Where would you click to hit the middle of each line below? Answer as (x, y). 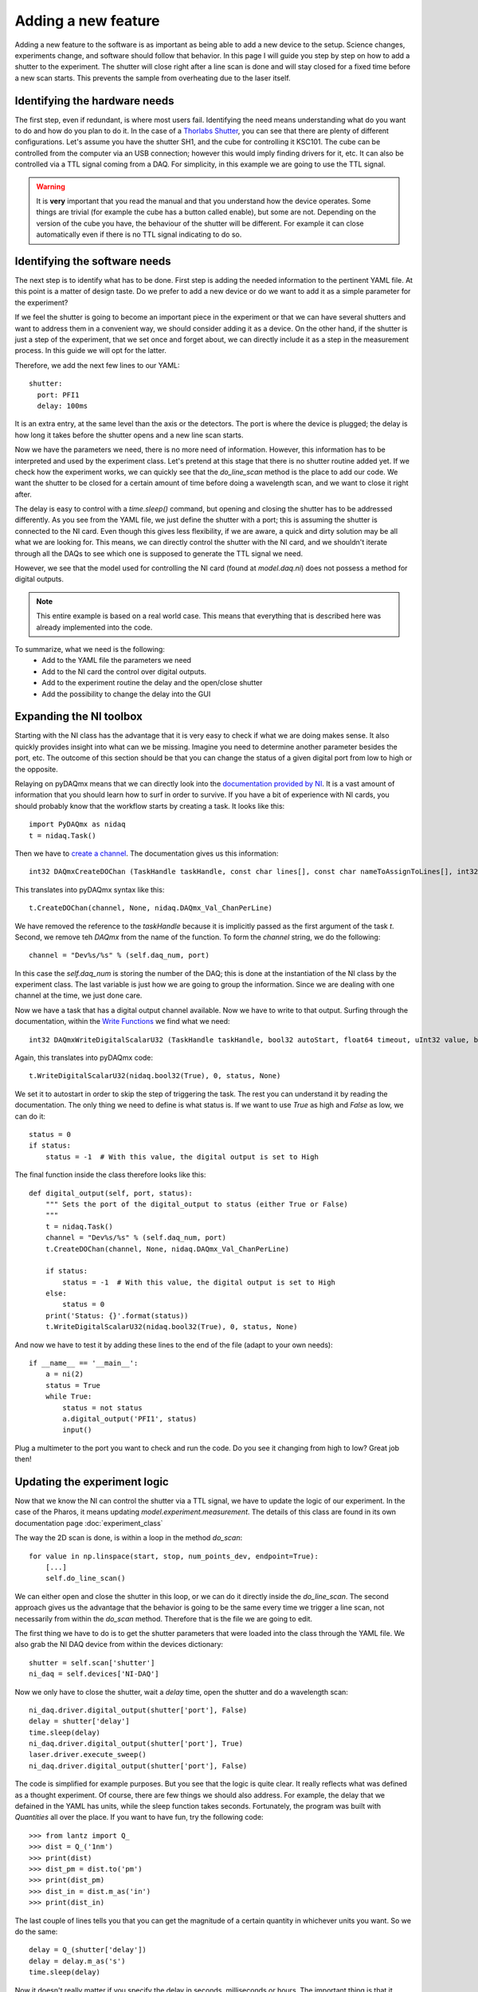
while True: (69, 1397)
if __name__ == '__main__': (84, 1363)
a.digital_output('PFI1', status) (130, 1419)
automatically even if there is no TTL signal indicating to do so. (139, 234)
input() (77, 1430)
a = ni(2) (64, 1374)
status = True (73, 1385)
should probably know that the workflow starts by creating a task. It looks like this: (150, 806)
